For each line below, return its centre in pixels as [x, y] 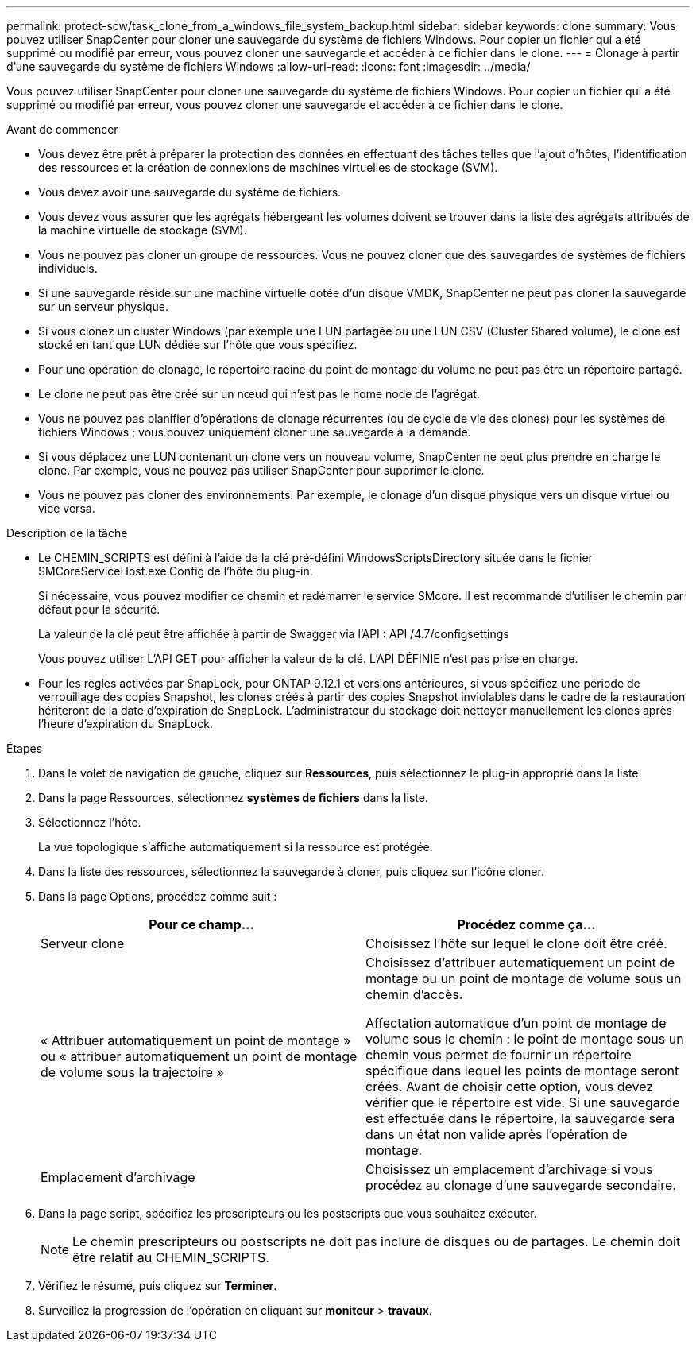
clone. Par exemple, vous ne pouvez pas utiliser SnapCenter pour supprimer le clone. [261, 470]
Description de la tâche [67, 533]
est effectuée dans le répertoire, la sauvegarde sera [520, 1118]
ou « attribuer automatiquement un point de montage [199, 1056]
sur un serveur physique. [103, 306]
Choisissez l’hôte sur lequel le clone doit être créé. [516, 943]
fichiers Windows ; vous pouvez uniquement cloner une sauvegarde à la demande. [255, 432]
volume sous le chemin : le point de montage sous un [525, 1039]
